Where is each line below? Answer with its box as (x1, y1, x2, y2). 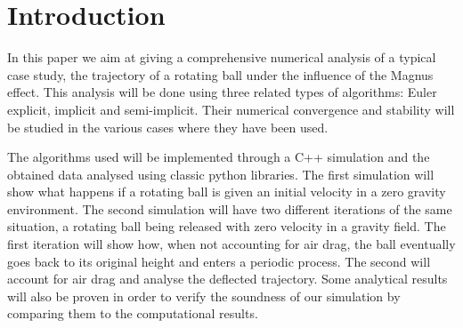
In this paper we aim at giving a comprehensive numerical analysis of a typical (7, 48, 436, 67)
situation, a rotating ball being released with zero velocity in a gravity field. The (7, 217, 446, 236)
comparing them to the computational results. (7, 304, 258, 323)
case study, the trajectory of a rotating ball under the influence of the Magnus (7, 65, 434, 84)
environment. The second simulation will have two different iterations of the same (7, 199, 452, 218)
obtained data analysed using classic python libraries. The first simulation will (7, 164, 435, 183)
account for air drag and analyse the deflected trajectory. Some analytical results (7, 269, 448, 288)
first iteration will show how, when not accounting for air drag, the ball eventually (7, 235, 456, 253)
